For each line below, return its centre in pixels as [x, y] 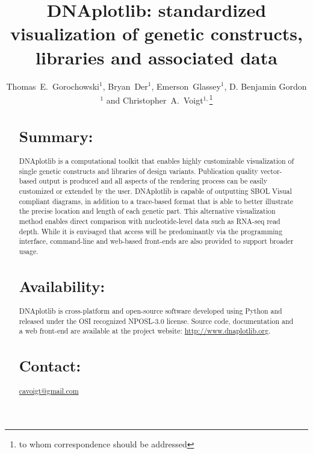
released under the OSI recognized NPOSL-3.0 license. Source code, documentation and [156, 321]
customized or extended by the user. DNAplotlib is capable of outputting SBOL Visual [155, 191]
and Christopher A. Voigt [155, 100]
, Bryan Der [125, 86]
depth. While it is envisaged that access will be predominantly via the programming [151, 231]
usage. [29, 251]
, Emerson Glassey [186, 86]
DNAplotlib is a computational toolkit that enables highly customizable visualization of [156, 160]
